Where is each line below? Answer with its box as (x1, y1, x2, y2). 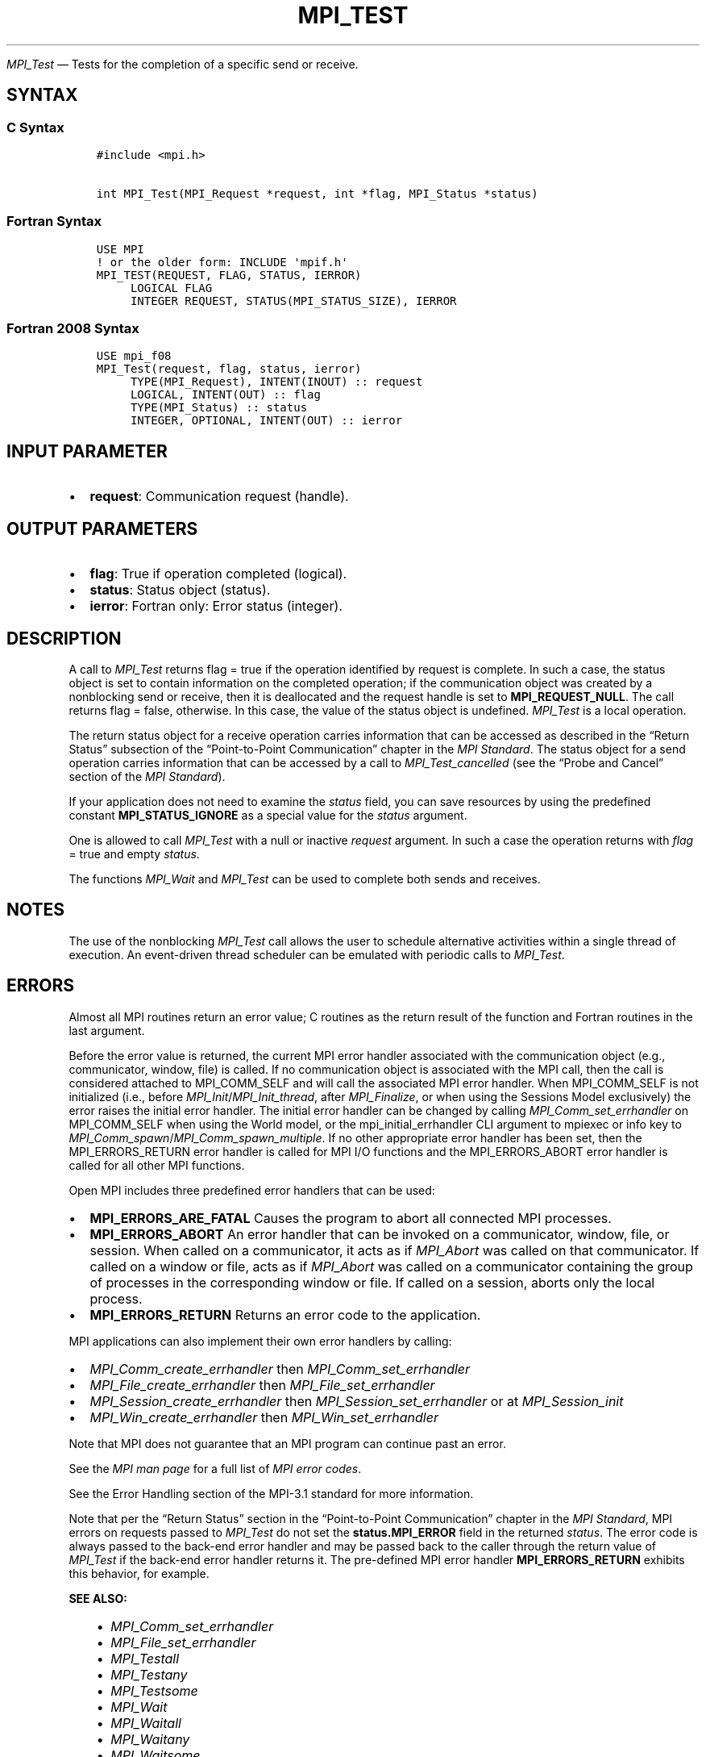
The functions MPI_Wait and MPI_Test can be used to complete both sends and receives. (69, 872, 541, 886)
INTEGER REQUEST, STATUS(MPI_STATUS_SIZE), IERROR (130, 294, 457, 307)
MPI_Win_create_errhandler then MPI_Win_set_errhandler (89, 1409, 438, 1425)
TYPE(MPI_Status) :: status (130, 401, 308, 415)
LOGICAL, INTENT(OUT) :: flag (130, 388, 321, 402)
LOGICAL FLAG (130, 281, 213, 294)
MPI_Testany (110, 1666, 188, 1683)
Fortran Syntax (6, 213, 102, 230)
